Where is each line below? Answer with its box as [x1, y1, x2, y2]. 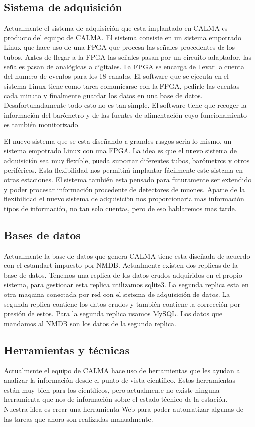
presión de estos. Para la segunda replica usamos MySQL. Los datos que [4, 308, 223, 319]
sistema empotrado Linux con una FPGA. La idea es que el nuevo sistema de [4, 145, 237, 156]
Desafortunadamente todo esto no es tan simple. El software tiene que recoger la [4, 99, 247, 110]
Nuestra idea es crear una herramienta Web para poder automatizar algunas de [4, 404, 243, 414]
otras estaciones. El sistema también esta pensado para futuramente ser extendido [4, 174, 252, 185]
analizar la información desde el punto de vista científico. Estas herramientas [4, 375, 236, 385]
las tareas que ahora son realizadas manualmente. [4, 413, 153, 424]
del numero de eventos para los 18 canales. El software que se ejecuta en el [4, 71, 229, 81]
